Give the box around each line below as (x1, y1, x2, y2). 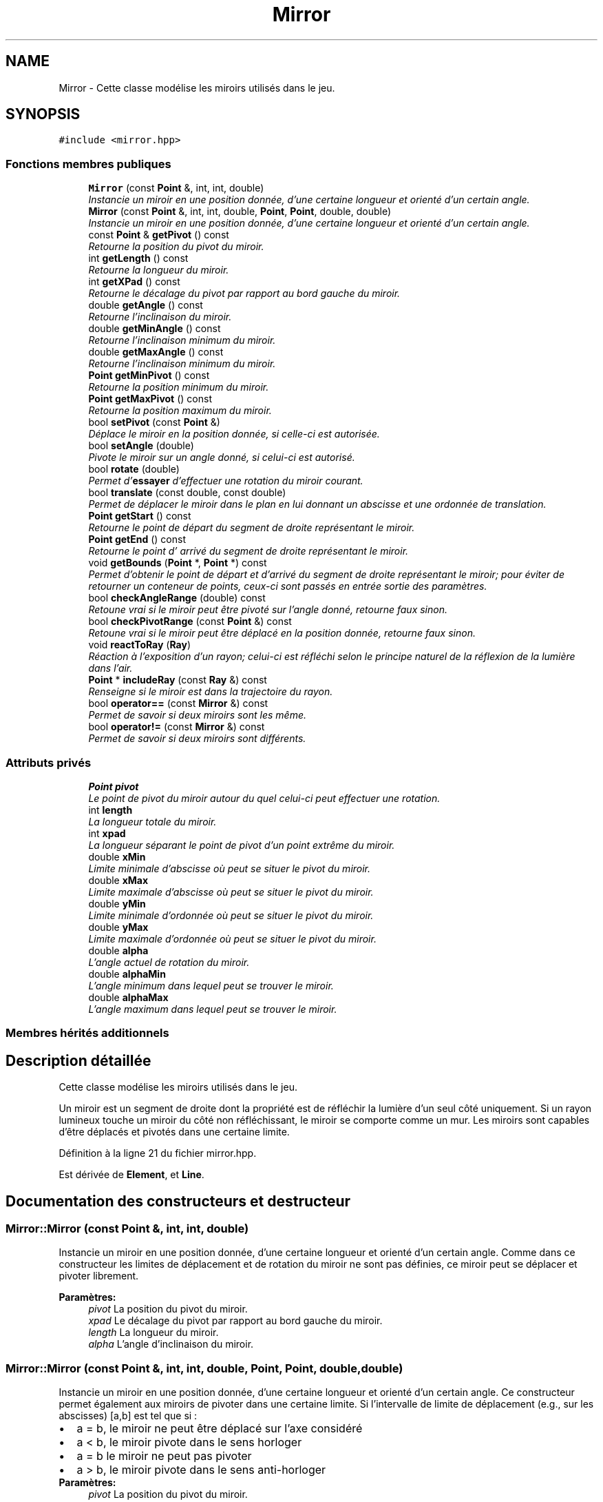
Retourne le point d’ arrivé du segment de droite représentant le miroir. (88, 545, 409, 557)
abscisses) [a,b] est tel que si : (59, 1410, 198, 1422)
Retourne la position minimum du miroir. (88, 381, 269, 393)
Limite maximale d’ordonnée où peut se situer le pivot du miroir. (88, 932, 377, 945)
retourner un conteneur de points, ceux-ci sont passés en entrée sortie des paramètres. (88, 580, 487, 593)
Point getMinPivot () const (88, 369, 210, 382)
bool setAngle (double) (88, 440, 194, 452)
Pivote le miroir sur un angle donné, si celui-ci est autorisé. (88, 451, 355, 464)
